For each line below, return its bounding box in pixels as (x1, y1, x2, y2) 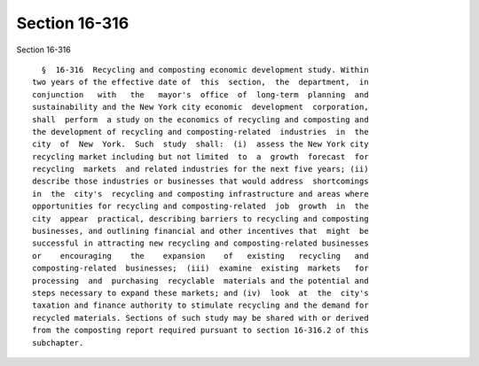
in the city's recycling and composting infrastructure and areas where (32, 189, 369, 199)
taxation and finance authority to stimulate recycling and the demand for (32, 300, 369, 310)
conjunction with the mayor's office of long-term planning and (32, 90, 369, 99)
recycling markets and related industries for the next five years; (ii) (32, 164, 369, 175)
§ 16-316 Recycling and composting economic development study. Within (41, 65, 369, 74)
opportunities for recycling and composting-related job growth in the (32, 201, 369, 212)
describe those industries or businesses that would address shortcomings (32, 176, 369, 186)
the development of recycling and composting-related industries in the (32, 127, 369, 136)
